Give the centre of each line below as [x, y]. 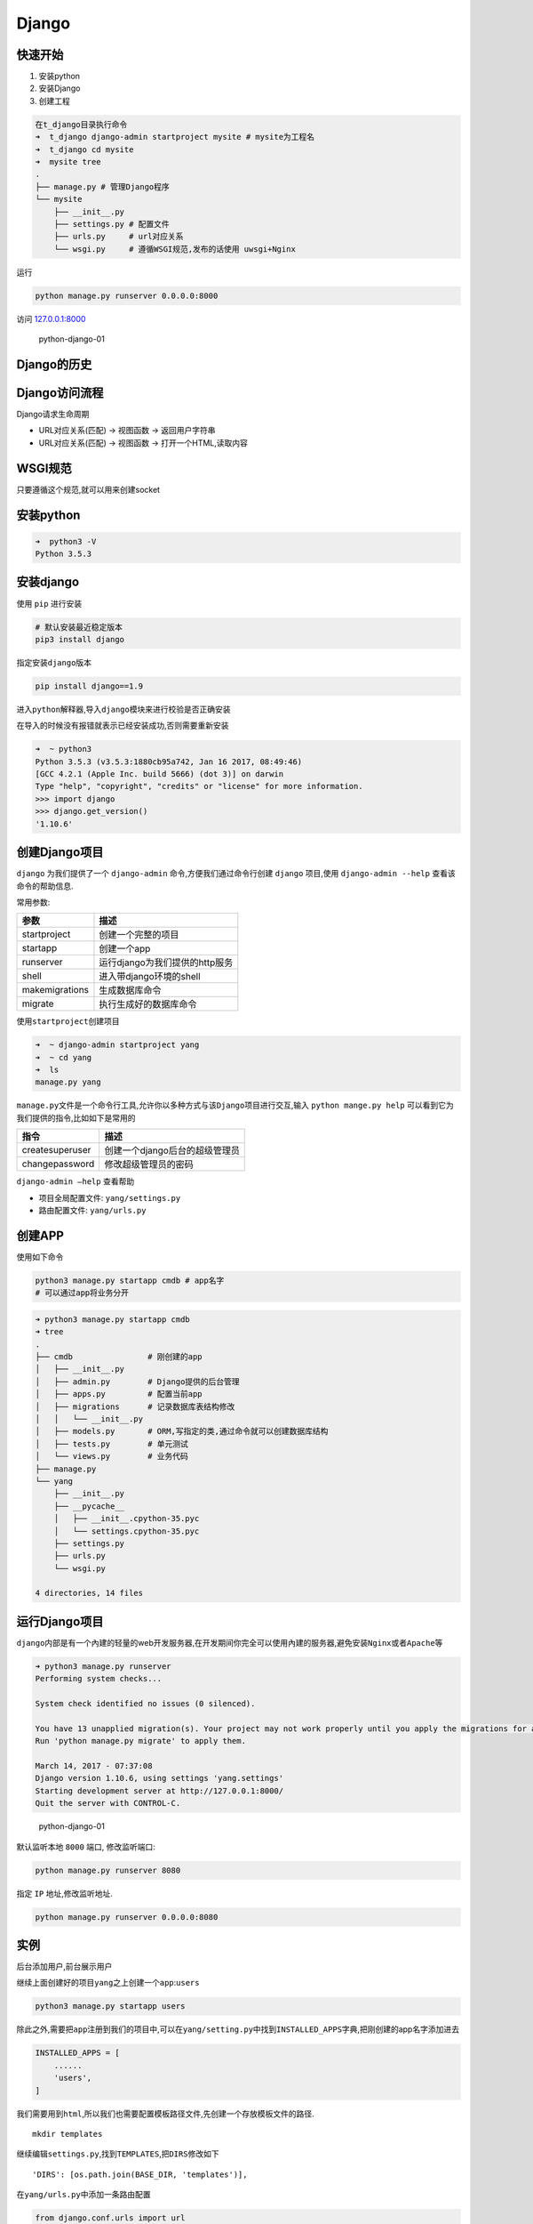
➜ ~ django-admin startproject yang [117, 1045]
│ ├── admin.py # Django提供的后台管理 [137, 1382]
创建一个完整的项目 [139, 935]
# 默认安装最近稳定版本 [79, 627]
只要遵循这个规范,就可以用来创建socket [88, 489]
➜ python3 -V [66, 541]
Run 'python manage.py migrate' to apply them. [140, 1741]
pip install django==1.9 [89, 686]
